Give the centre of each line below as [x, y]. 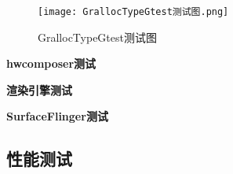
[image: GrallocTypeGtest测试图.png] [133, 12]
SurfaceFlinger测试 [57, 116]
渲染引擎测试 [39, 89]
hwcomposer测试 [51, 63]
